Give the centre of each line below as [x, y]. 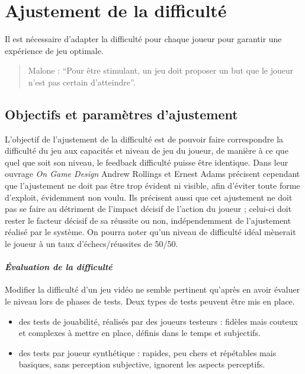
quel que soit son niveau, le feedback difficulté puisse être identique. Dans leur [147, 162]
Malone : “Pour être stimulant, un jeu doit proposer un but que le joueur [161, 70]
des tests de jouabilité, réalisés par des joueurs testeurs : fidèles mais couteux [158, 321]
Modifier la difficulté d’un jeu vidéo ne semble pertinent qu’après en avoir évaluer [152, 289]
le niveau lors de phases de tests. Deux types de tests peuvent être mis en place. [150, 301]
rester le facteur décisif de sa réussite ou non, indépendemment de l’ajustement [148, 220]
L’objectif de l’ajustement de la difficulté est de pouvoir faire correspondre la [144, 139]
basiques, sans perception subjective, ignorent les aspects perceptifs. [142, 364]
